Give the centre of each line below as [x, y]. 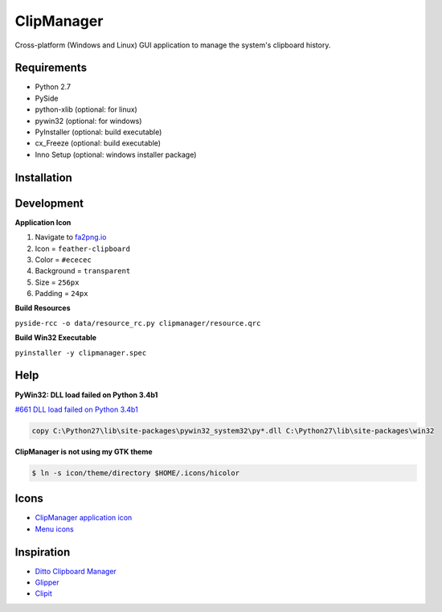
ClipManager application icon [84, 518]
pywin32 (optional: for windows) [88, 121]
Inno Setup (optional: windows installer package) [116, 154]
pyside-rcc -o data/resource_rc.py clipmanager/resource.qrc [138, 323]
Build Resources [43, 308]
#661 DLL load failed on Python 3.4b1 [76, 409]
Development [49, 203]
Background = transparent [83, 271]
